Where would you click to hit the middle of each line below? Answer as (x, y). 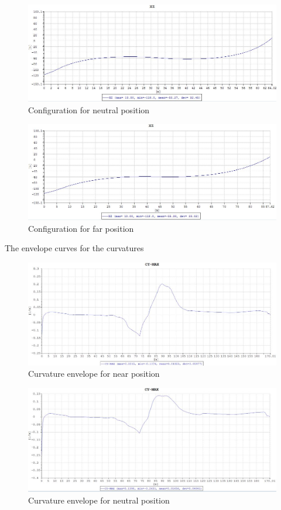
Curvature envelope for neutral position (99, 500)
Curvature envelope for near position (94, 374)
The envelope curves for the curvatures (74, 248)
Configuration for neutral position (89, 109)
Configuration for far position (81, 228)
